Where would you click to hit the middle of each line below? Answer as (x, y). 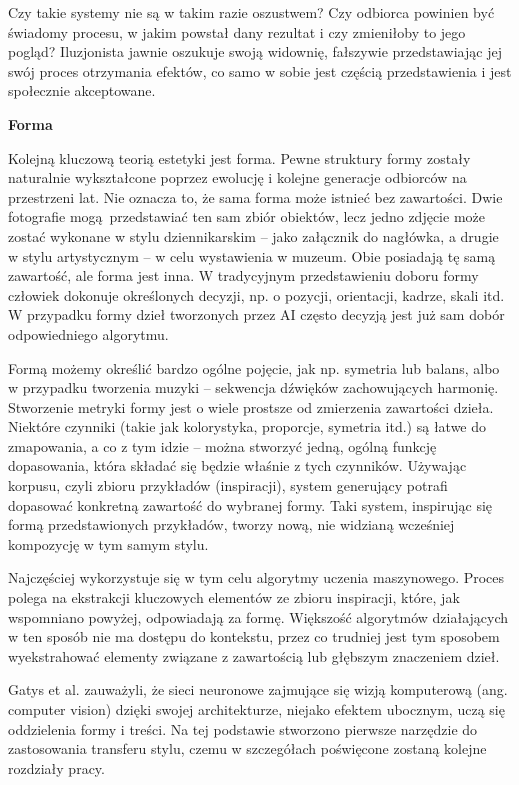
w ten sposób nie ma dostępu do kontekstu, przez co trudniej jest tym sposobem (254, 636)
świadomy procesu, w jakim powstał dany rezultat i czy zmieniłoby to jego (237, 31)
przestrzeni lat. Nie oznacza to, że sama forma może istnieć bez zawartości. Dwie (255, 196)
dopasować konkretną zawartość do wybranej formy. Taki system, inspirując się (250, 504)
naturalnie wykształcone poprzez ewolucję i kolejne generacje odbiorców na (237, 177)
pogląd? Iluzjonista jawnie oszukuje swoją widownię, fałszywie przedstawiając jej (255, 51)
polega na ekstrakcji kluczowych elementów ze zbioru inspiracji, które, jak (234, 597)
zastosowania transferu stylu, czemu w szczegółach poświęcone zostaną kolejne (247, 748)
